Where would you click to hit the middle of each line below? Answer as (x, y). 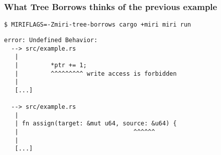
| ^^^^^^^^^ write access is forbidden (96, 73)
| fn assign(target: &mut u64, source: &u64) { (96, 124)
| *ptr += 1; (51, 65)
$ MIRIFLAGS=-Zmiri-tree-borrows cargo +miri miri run (98, 25)
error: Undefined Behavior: (51, 40)
